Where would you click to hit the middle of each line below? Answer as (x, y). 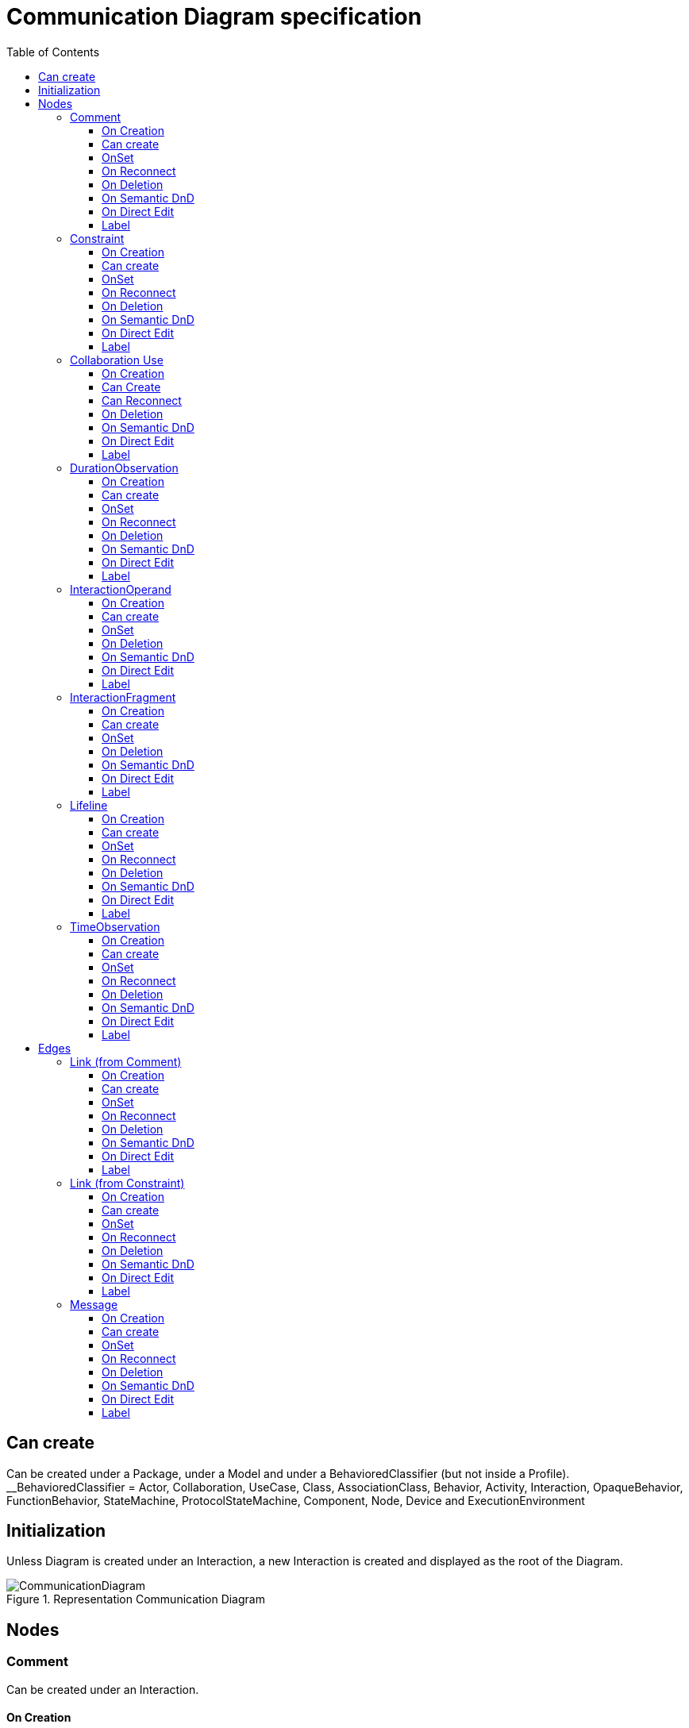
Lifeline (89, 805)
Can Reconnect (142, 400)
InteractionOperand (121, 589)
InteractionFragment (123, 697)
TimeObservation (115, 926)
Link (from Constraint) (127, 1183)
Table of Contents (53, 52)
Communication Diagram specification (214, 17)
